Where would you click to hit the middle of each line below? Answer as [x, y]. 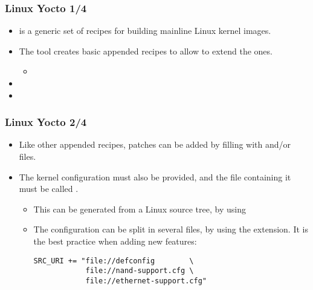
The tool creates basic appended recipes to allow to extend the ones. [146, 51]
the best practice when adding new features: [115, 241]
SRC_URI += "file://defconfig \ [114, 261]
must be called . [49, 189]
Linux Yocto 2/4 [46, 122]
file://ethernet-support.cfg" [146, 281]
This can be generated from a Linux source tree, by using [140, 209]
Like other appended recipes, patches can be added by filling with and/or [155, 144]
